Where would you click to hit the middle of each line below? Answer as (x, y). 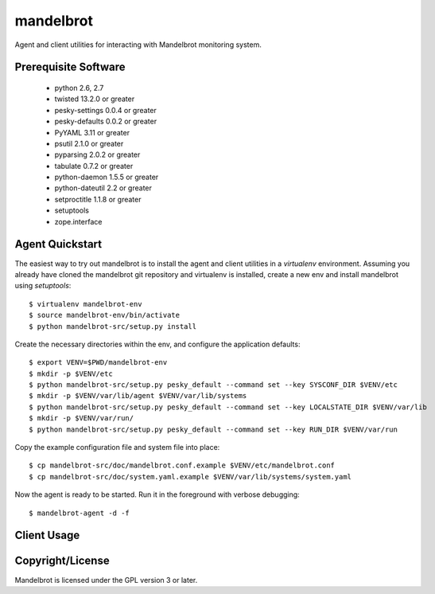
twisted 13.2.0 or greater (95, 99)
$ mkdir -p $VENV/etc (71, 373)
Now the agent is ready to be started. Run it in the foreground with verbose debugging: (157, 494)
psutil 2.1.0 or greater (89, 143)
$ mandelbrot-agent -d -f (80, 513)
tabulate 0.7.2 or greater (94, 166)
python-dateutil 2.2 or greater (103, 188)
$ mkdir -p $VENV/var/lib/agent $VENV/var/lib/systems (138, 396)
